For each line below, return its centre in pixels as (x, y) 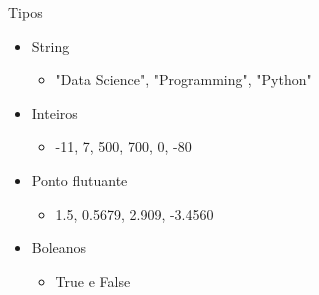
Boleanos (59, 247)
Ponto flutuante (79, 179)
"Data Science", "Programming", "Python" (183, 79)
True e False (93, 280)
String (50, 45)
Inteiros (54, 112)
